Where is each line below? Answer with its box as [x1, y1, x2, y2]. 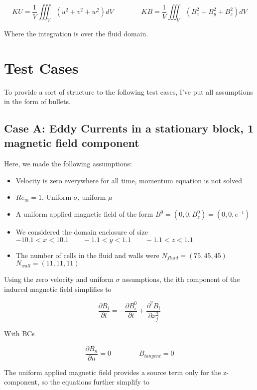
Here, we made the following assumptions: [4, 158, 132, 169]
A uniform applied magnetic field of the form [15, 209, 153, 219]
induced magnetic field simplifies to [4, 283, 112, 294]
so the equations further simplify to [41, 377, 149, 387]
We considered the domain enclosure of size [15, 227, 148, 237]
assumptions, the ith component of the [122, 274, 240, 284]
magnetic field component [4, 135, 139, 150]
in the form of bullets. [4, 96, 71, 107]
